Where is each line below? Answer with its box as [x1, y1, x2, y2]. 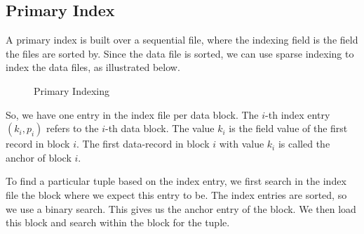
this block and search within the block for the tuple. [6, 215, 230, 230]
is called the [278, 136, 330, 151]
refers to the [46, 121, 99, 136]
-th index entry [265, 107, 330, 122]
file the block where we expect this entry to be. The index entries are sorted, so [6, 187, 347, 202]
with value [219, 136, 264, 151]
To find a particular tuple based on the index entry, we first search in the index [6, 174, 346, 188]
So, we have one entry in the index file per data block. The [6, 107, 259, 122]
